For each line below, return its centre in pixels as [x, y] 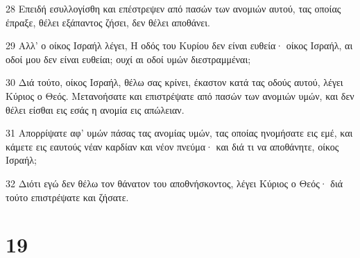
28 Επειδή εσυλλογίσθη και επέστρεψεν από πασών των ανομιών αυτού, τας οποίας [173, 8]
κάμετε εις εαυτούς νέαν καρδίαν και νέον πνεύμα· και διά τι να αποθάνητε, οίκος [172, 146]
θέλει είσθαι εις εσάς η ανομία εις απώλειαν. [95, 109]
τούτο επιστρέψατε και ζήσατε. [67, 197]
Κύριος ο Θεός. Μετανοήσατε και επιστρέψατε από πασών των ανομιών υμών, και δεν [180, 95]
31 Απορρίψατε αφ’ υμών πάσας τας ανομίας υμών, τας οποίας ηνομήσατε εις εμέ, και [179, 133]
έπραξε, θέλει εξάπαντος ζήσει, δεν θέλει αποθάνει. [108, 22]
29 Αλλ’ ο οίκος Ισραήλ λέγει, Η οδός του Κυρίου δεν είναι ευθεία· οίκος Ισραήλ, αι [179, 45]
